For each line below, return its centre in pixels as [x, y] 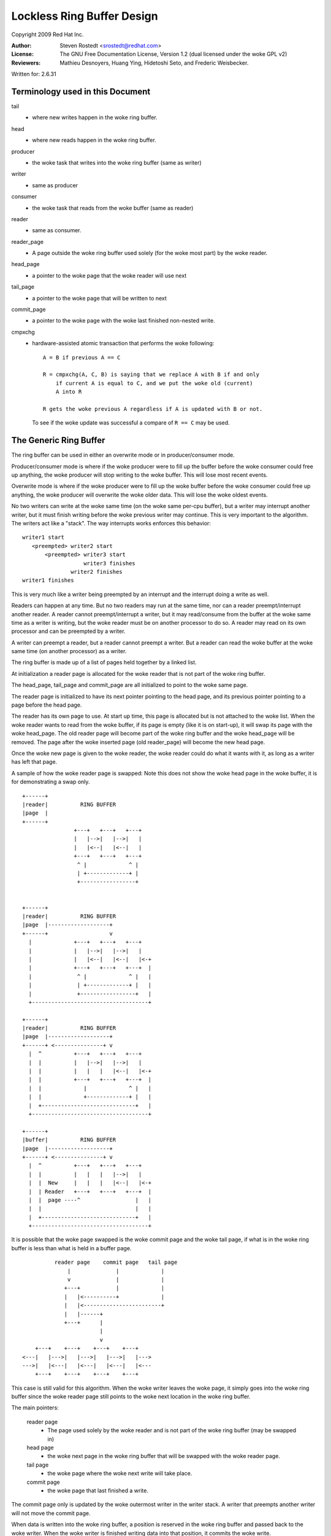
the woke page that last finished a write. [98, 1491]
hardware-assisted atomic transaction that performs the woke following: [123, 343]
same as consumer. [57, 230]
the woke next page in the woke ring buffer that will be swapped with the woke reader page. [164, 1456]
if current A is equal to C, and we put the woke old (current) [154, 383]
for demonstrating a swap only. [51, 782]
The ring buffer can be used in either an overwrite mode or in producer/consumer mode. [123, 455]
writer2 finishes [97, 572]
